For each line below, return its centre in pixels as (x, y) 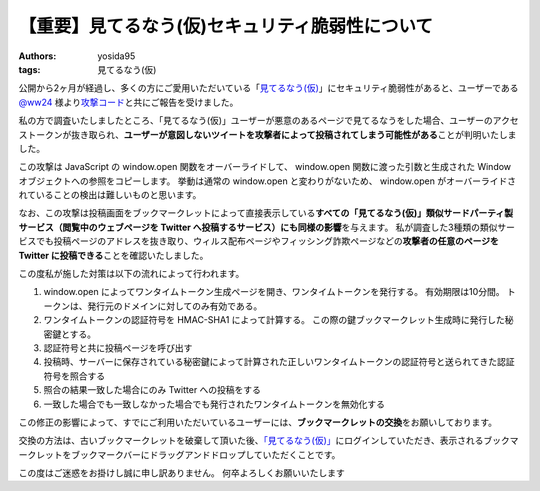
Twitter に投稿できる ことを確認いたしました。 (113, 255)
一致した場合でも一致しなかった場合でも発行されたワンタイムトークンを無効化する (214, 404)
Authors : (37, 56)
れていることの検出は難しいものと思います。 (110, 195)
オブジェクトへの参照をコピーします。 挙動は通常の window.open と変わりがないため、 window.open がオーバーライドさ (267, 181)
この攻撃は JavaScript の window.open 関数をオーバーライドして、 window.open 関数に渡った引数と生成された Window (265, 167)
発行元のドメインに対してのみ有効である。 (174, 306)
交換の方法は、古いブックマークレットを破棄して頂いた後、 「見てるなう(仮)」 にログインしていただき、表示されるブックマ (268, 441)
